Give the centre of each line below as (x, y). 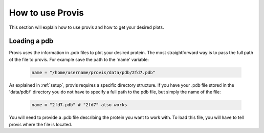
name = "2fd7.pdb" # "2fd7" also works (79, 105)
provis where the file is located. (41, 124)
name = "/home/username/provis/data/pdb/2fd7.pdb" (94, 72)
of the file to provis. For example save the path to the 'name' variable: (79, 59)
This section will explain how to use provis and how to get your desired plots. (87, 27)
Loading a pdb (31, 41)
